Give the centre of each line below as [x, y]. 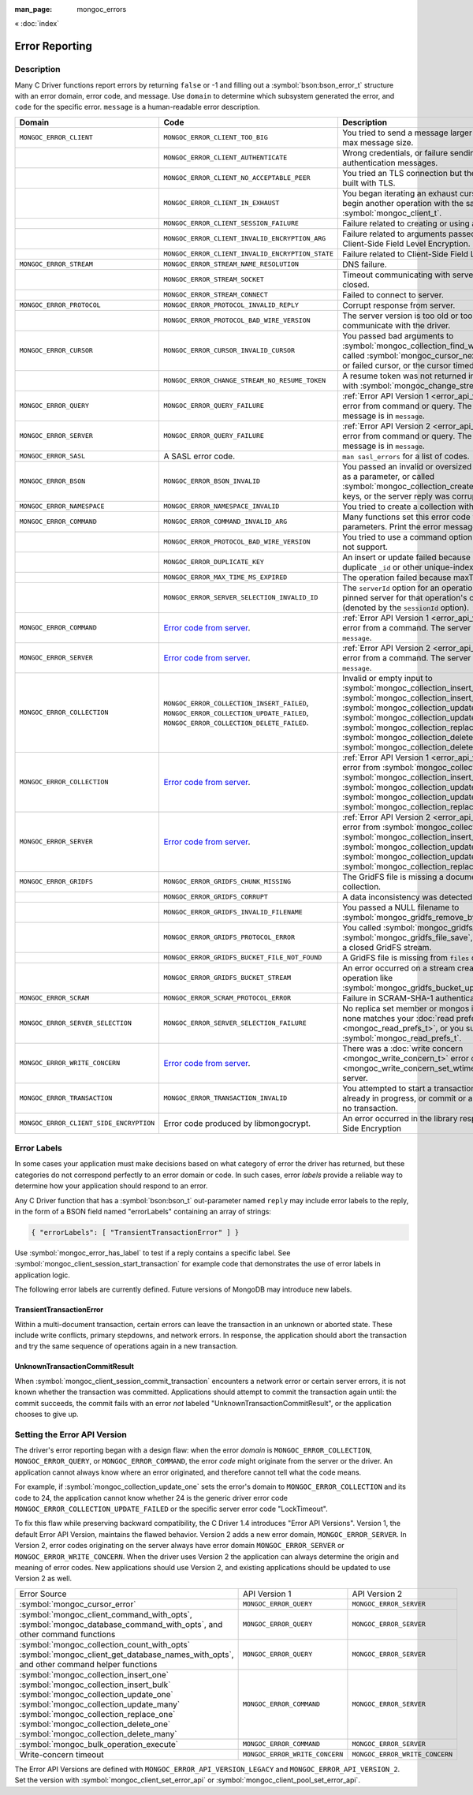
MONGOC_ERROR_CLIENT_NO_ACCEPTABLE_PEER [237, 178]
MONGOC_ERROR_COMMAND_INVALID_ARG [225, 522]
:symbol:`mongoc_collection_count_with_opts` [105, 1644]
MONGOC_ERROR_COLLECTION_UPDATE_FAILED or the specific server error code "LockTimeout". [171, 1509]
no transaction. [370, 1108]
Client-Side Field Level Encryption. [406, 243]
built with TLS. [369, 183]
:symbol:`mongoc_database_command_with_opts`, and [121, 1624]
